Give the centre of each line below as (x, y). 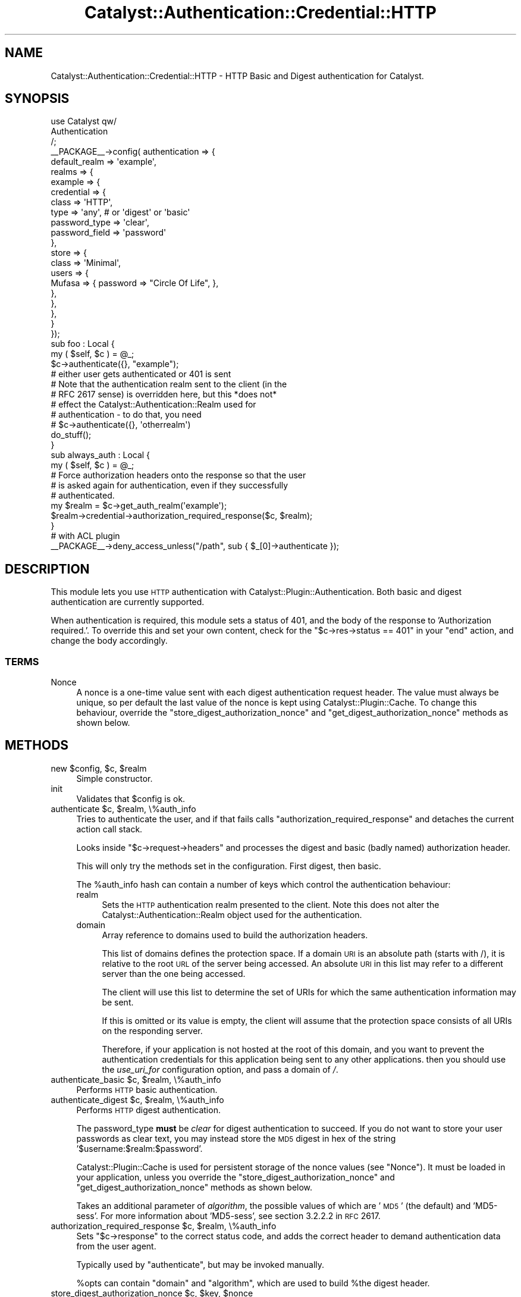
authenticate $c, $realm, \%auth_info (123, 809)
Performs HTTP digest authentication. (148, 1110)
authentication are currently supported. (128, 602)
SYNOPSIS (37, 99)
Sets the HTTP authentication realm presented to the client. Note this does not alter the (271, 904)
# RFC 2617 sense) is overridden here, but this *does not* (164, 394)
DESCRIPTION (47, 569)
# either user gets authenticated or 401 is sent (141, 374)
